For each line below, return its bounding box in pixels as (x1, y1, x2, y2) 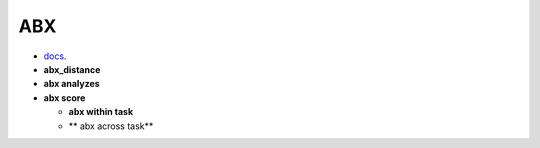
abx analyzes (43, 78, 100, 90)
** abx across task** (68, 120, 154, 132)
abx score (43, 91, 86, 104)
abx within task (68, 106, 134, 118)
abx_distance (43, 63, 101, 75)
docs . (43, 50, 67, 62)
